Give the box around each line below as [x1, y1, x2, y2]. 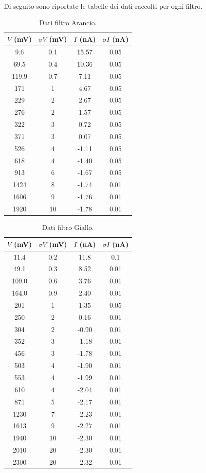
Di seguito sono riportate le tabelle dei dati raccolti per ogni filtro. [4, 1, 203, 11]
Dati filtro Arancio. [39, 17, 97, 27]
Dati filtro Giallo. [42, 222, 94, 232]
